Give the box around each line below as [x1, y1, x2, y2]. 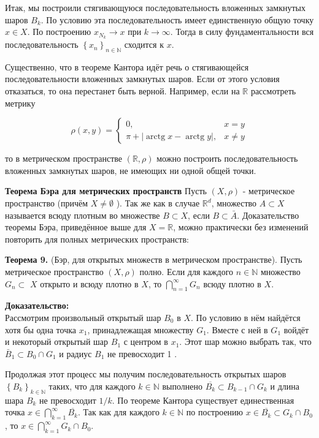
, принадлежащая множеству [87, 323, 194, 336]
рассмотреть [250, 85, 296, 97]
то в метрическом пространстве [5, 152, 123, 165]
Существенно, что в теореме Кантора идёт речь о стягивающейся [5, 60, 249, 73]
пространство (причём [5, 197, 88, 209]
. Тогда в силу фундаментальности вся [170, 25, 314, 38]
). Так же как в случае [116, 197, 200, 209]
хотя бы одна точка [5, 323, 77, 336]
